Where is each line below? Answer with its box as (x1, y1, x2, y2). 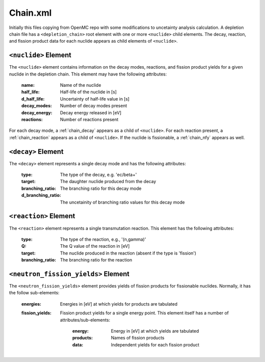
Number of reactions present (60, 116, 119, 122)
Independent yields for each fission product (111, 341, 200, 348)
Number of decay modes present (60, 103, 127, 109)
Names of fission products (111, 335, 164, 341)
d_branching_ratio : (21, 192, 61, 198)
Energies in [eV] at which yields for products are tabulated (60, 301, 178, 307)
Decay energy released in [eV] (60, 109, 122, 115)
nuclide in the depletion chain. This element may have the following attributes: (9, 71, 167, 77)
